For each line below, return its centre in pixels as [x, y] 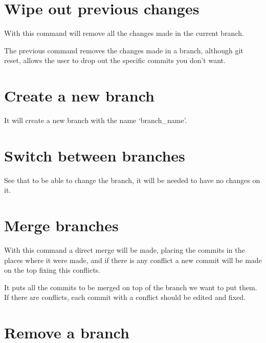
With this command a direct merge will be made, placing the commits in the [125, 250]
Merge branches [61, 225]
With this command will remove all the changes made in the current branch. [124, 33]
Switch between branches [95, 155]
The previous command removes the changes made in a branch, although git [124, 50]
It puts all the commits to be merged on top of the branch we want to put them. [131, 287]
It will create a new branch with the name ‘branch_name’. [96, 120]
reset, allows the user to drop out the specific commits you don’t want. [115, 60]
